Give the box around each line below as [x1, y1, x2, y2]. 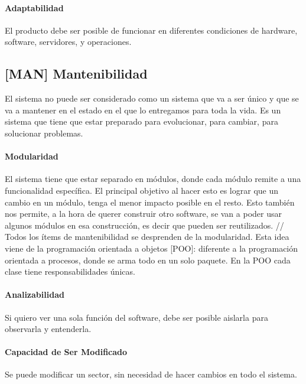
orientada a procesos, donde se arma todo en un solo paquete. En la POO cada [5, 253, 291, 266]
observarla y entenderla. [5, 323, 92, 335]
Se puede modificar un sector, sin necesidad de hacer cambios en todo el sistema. [5, 368, 297, 380]
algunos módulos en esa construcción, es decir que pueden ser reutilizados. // [5, 219, 284, 231]
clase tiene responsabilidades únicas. [5, 265, 135, 278]
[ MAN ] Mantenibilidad [5, 64, 148, 83]
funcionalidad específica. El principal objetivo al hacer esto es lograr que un [5, 184, 279, 196]
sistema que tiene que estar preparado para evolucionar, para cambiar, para [5, 115, 278, 128]
